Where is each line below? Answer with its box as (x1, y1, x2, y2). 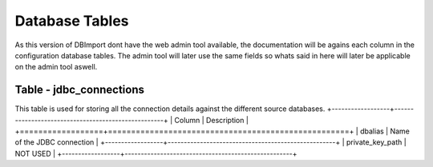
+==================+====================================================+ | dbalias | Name (14, 126, 411, 136)
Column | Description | (174, 115, 249, 125)
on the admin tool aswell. (14, 62, 98, 72)
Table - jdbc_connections (14, 83, 144, 97)
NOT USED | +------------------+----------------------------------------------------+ (14, 149, 297, 158)
